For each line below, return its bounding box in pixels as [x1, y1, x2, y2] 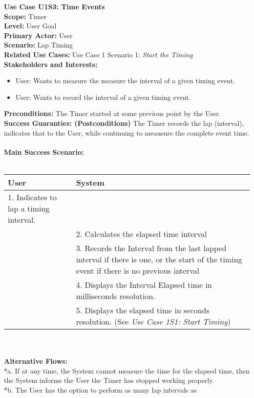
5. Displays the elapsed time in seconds [76, 304, 210, 316]
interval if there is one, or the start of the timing [76, 253, 242, 265]
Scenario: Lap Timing [4, 40, 73, 50]
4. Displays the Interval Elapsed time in [76, 279, 212, 290]
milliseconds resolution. [76, 290, 155, 302]
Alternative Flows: [4, 356, 67, 366]
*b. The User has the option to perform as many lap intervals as [4, 384, 197, 395]
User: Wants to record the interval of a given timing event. [15, 92, 191, 102]
